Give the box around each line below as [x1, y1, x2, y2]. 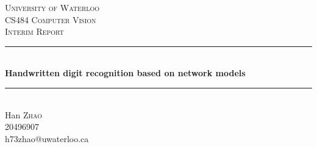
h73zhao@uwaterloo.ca [5, 132, 89, 145]
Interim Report [5, 25, 64, 38]
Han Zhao [5, 108, 43, 121]
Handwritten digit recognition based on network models [5, 66, 246, 79]
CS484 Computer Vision [5, 13, 96, 26]
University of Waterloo [5, 1, 100, 13]
